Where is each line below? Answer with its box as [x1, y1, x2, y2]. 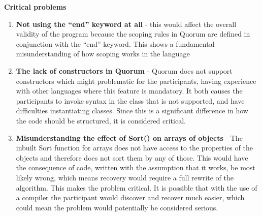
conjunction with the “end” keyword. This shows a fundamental [16, 38, 215, 49]
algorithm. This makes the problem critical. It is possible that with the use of [16, 182, 257, 193]
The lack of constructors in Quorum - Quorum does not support [16, 65, 233, 76]
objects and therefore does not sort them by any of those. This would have [16, 152, 248, 163]
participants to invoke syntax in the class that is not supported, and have [16, 95, 245, 106]
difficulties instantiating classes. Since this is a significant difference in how [16, 105, 248, 116]
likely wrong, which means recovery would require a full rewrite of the [16, 172, 234, 182]
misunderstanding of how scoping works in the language [16, 48, 190, 59]
